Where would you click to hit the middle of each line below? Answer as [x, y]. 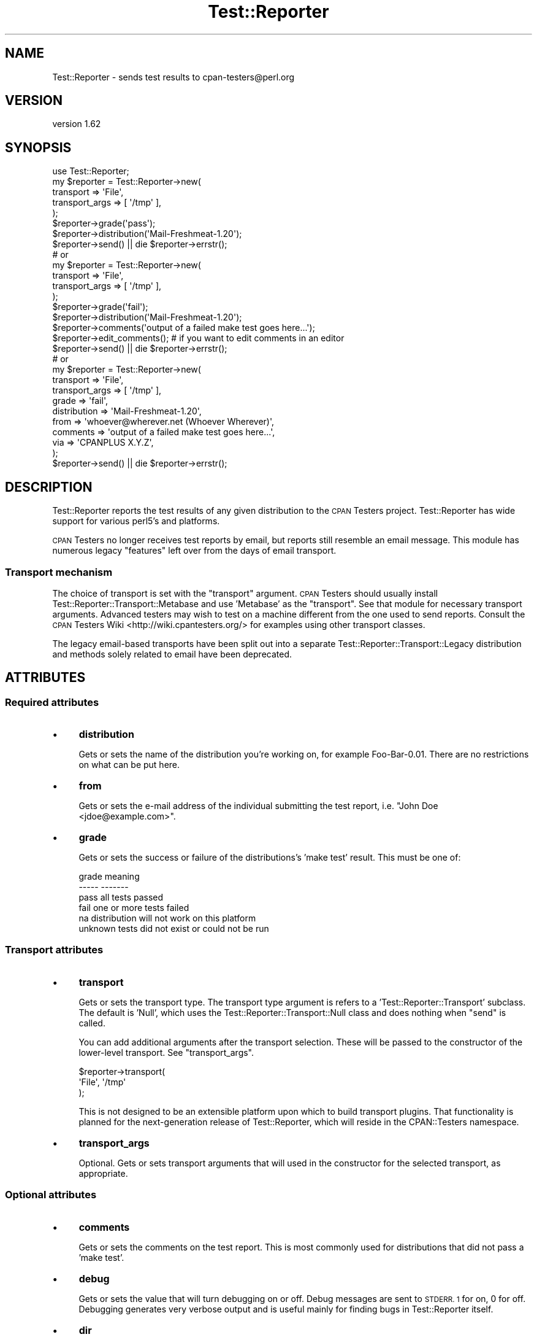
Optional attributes [51, 1195]
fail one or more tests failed [134, 908]
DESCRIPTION [49, 487]
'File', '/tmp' [102, 1082]
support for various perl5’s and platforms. [136, 521]
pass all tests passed [121, 897]
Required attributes [52, 702]
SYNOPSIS [38, 147]
